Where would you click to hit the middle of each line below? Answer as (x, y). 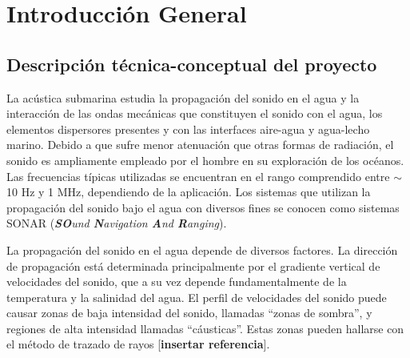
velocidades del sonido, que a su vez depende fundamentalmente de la (177, 282)
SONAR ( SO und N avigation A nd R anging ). (117, 223)
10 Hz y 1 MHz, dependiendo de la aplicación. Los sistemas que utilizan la (189, 192)
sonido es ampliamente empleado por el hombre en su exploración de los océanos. (205, 160)
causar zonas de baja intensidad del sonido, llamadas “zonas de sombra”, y (189, 313)
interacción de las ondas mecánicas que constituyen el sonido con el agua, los (195, 113)
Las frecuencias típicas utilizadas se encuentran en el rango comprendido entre (198, 176)
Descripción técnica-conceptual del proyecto (192, 64)
